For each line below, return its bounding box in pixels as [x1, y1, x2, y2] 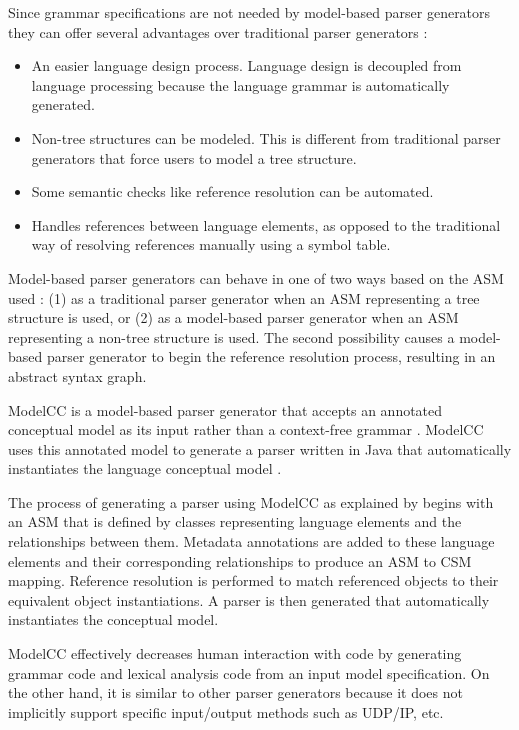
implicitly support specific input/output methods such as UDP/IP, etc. [8, 701, 444, 722]
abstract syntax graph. [8, 365, 147, 386]
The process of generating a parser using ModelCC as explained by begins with [8, 491, 494, 512]
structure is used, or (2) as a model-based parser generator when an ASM [8, 307, 459, 328]
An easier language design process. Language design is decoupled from [31, 55, 462, 76]
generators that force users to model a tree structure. [31, 147, 357, 168]
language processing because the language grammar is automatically [31, 74, 450, 95]
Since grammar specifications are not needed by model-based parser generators [8, 2, 491, 22]
